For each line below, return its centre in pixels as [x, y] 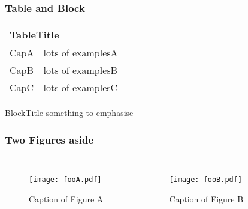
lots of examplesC [81, 88]
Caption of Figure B [206, 198]
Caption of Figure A [66, 198]
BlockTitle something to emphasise [69, 113]
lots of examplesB [80, 70]
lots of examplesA [81, 53]
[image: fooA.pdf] [65, 180]
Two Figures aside [49, 139]
